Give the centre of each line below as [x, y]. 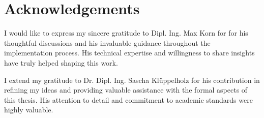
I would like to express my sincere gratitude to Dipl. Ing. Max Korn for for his [126, 33]
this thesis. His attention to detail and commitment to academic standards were [128, 99]
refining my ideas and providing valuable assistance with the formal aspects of [126, 90]
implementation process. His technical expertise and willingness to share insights [129, 53]
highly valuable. [29, 110]
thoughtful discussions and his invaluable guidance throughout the [107, 42]
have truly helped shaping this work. [61, 62]
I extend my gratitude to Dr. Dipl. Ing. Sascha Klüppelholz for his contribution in [132, 80]
